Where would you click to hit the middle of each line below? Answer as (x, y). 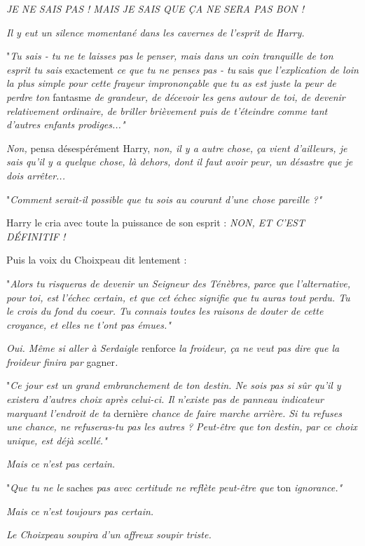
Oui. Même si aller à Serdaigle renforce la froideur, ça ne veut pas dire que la (173, 348)
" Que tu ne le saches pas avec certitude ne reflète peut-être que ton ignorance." (174, 487)
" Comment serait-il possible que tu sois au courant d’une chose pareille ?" (164, 199)
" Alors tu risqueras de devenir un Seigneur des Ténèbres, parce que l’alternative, (179, 283)
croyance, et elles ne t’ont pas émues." (89, 324)
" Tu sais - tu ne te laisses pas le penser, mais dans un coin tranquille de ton (170, 56)
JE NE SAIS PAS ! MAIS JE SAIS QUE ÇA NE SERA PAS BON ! (155, 8)
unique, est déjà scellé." (57, 440)
